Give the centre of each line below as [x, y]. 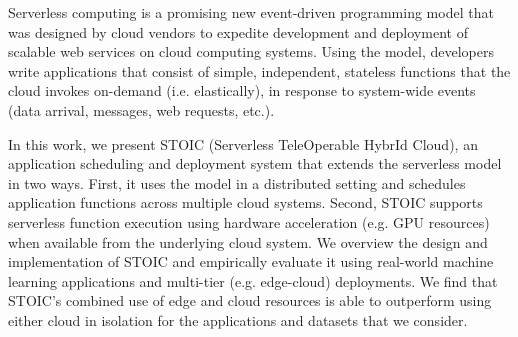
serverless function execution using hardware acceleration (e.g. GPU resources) [249, 221]
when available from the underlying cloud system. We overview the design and [248, 241]
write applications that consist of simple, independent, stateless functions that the [259, 70]
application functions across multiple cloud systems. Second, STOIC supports [245, 202]
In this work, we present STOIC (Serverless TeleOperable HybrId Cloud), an [243, 143]
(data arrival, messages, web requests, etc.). [141, 109]
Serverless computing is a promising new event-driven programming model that [251, 12]
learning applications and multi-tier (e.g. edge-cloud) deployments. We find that [253, 280]
